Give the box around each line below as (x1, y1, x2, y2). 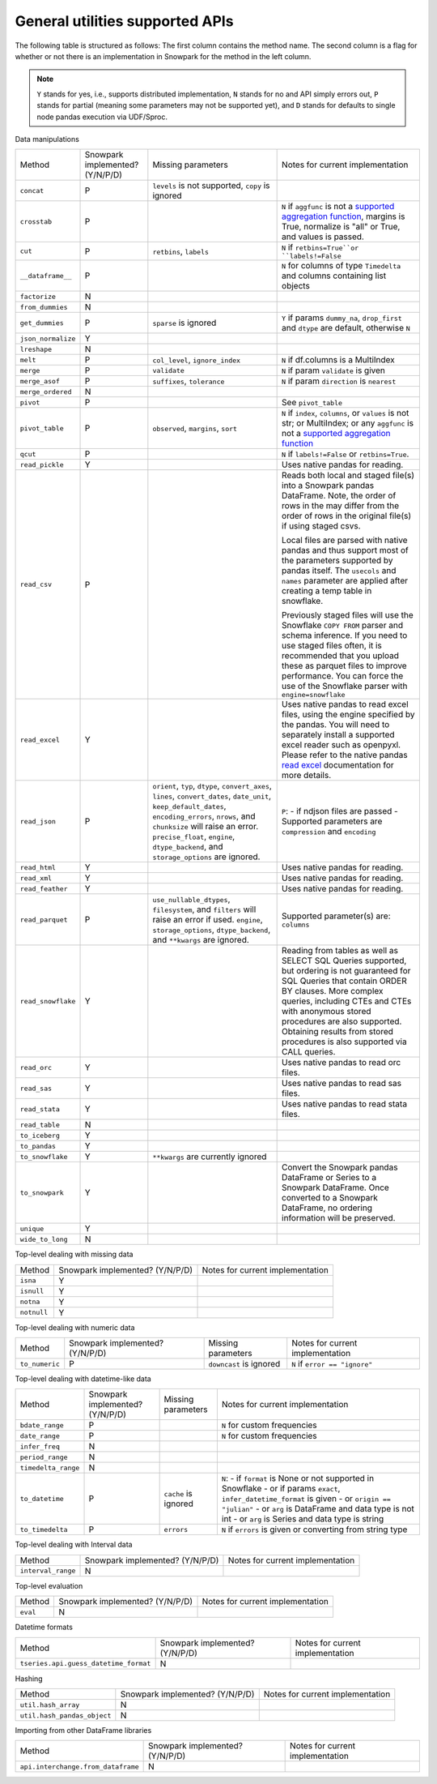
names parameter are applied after (282, 575, 409, 587)
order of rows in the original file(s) (282, 511, 412, 522)
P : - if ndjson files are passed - (282, 806, 398, 817)
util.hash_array (19, 1701, 80, 1709)
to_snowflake (19, 1152, 68, 1161)
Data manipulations (15, 134, 80, 143)
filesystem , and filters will (152, 904, 257, 915)
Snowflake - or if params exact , (221, 1483, 341, 1495)
